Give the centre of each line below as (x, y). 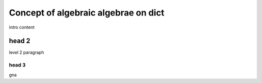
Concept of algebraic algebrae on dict (87, 13)
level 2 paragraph (27, 52)
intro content (22, 27)
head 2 (20, 41)
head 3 (17, 65)
